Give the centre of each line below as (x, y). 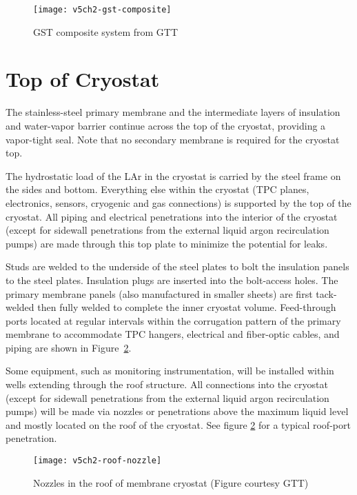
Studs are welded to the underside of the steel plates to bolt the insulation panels (177, 266)
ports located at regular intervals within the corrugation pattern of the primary (173, 320)
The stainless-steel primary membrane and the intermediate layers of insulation (173, 112)
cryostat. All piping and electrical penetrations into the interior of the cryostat (172, 216)
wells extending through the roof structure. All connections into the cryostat (167, 384)
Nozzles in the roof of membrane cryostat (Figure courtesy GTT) (171, 482)
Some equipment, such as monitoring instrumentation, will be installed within (170, 371)
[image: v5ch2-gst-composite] (102, 10)
